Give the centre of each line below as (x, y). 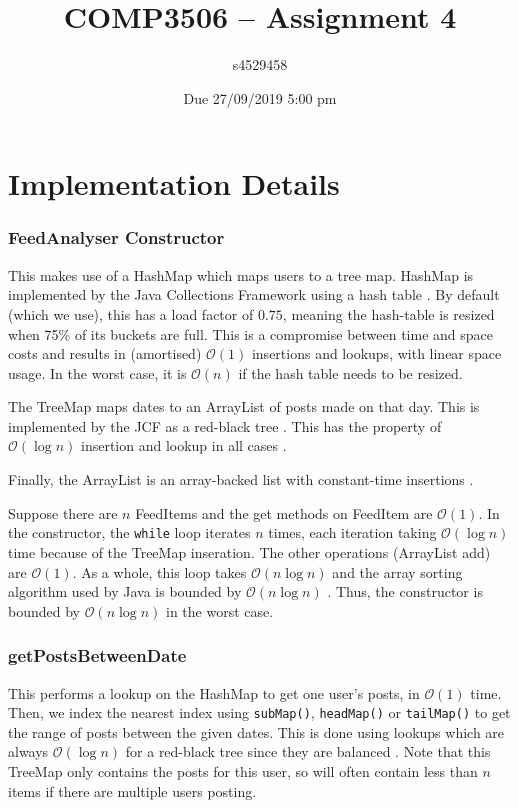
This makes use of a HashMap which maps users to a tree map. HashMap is (241, 274)
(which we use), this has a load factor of (131, 313)
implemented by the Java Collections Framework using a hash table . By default (254, 294)
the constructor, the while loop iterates (129, 532)
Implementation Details (174, 183)
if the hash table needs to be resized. (350, 372)
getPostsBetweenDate (97, 655)
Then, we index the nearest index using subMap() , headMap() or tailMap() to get (259, 712)
